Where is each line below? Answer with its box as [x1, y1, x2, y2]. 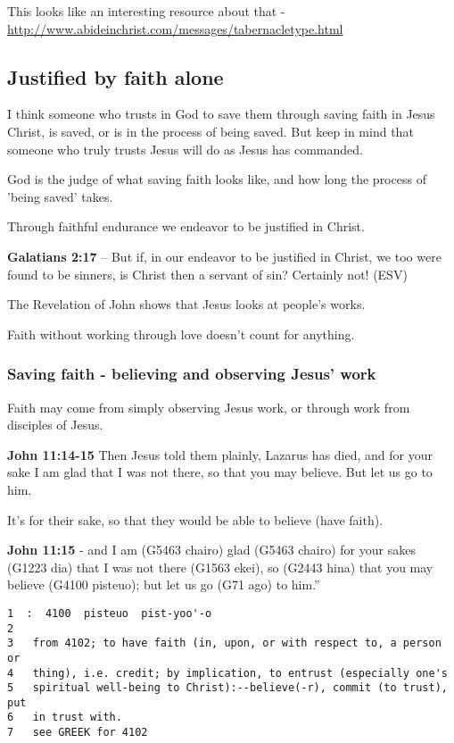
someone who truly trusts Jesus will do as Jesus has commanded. [7, 139, 363, 158]
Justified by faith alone [7, 63, 224, 90]
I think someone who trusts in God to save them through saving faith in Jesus [7, 104, 435, 123]
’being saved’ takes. [7, 187, 113, 205]
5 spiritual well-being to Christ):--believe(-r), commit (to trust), [7, 681, 448, 695]
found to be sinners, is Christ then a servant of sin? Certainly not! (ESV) [7, 264, 408, 283]
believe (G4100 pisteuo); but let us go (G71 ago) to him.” [7, 575, 320, 594]
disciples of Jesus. [7, 415, 103, 434]
